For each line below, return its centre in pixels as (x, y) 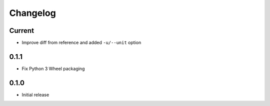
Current (22, 31)
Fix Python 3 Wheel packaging (53, 68)
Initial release (35, 95)
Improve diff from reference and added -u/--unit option (81, 43)
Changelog (32, 13)
